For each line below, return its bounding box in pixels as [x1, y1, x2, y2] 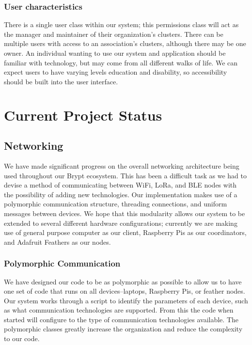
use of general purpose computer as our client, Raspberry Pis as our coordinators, [4, 227, 247, 237]
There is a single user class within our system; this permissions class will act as [4, 19, 239, 30]
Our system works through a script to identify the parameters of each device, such [4, 295, 248, 305]
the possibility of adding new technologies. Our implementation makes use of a [4, 189, 237, 199]
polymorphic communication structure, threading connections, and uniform [4, 199, 227, 209]
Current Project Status [4, 105, 162, 125]
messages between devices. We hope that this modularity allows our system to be [4, 208, 245, 218]
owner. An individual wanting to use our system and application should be [4, 48, 226, 58]
